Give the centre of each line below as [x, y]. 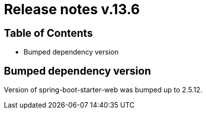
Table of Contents [49, 33]
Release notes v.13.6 [72, 9]
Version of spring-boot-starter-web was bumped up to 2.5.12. [103, 90]
